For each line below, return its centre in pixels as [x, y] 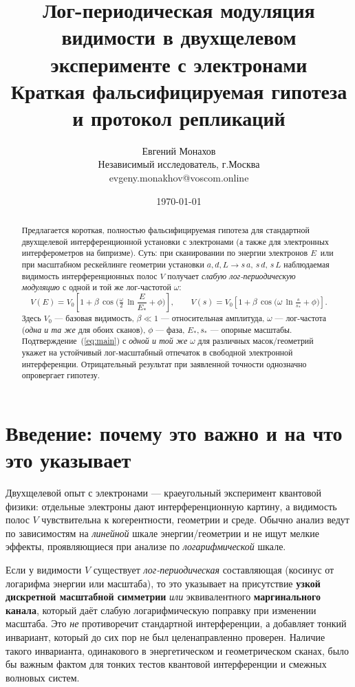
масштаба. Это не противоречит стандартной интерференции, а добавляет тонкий [176, 623]
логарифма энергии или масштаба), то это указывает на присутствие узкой [163, 583]
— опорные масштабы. [251, 329]
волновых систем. [43, 677]
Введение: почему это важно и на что [174, 432]
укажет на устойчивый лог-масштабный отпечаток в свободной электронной [157, 352]
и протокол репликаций [179, 117]
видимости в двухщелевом [179, 37]
